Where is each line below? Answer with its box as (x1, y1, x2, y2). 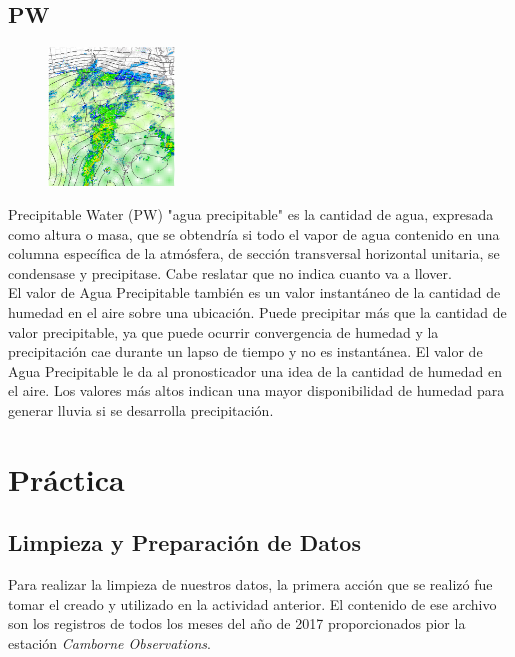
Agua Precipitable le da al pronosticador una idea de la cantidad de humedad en (8, 360, 502, 381)
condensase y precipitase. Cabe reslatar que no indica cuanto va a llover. (8, 262, 452, 283)
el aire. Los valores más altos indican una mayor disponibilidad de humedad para (8, 380, 505, 401)
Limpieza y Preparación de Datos (8, 527, 361, 558)
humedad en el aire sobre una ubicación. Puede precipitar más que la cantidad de (8, 302, 507, 323)
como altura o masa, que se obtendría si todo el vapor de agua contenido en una (8, 223, 500, 244)
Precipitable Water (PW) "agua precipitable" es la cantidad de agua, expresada (8, 204, 494, 225)
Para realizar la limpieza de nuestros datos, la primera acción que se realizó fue (8, 574, 493, 595)
